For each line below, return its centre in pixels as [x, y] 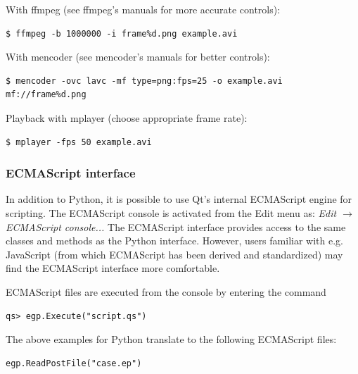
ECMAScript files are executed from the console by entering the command [166, 291]
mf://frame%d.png [46, 95]
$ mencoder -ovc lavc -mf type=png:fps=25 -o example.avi [144, 81]
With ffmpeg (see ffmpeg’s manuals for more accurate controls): [143, 9]
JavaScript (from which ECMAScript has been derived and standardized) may [174, 254]
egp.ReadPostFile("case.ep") [74, 363]
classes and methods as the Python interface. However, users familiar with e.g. [174, 241]
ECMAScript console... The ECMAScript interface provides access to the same [176, 226]
